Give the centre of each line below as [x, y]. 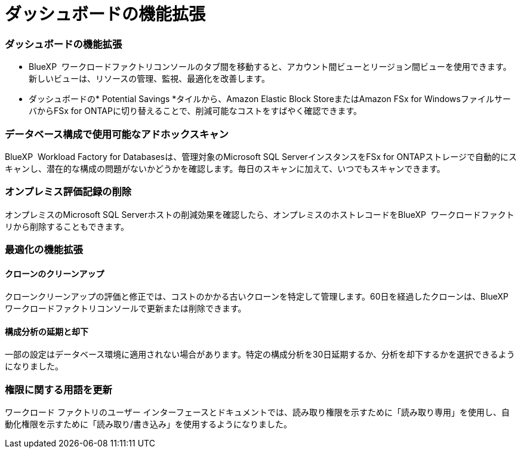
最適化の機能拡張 [44, 249]
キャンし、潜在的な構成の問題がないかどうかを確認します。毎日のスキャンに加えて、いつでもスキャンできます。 [225, 168]
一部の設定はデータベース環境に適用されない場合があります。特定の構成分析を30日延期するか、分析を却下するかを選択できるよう [260, 355]
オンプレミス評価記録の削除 [68, 192]
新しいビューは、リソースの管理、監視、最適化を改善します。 [149, 79]
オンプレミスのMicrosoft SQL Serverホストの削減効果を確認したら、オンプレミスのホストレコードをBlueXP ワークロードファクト [260, 214]
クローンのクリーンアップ [55, 273]
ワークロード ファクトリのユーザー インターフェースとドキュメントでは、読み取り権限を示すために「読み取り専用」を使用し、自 [258, 412]
